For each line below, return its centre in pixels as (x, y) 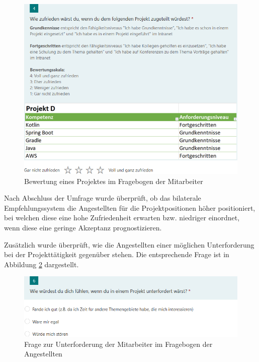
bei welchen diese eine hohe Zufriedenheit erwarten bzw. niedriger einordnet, (122, 218)
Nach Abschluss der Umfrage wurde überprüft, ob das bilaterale (103, 198)
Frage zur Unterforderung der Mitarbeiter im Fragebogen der (118, 344)
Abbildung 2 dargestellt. (41, 264)
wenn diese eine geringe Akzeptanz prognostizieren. (83, 227)
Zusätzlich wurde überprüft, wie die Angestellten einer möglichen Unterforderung (129, 244)
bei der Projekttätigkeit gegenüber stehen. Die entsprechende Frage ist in (117, 254)
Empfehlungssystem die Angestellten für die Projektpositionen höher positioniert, (130, 207)
